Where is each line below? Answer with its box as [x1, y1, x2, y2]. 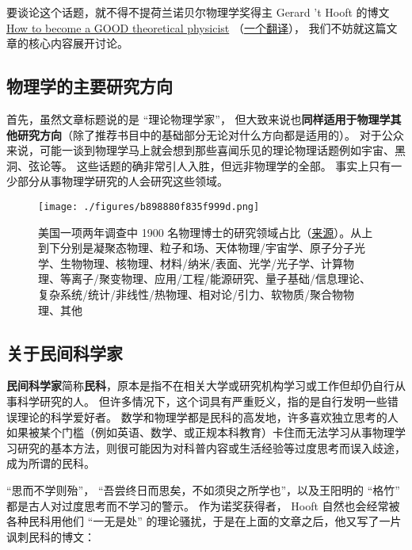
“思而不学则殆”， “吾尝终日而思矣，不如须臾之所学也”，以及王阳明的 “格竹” [6, 481, 400, 498]
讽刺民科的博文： [6, 528, 95, 544]
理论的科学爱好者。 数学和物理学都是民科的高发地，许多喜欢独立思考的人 [17, 408, 399, 425]
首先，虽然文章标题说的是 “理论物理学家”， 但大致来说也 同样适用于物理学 [6, 110, 391, 127]
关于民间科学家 [6, 340, 123, 365]
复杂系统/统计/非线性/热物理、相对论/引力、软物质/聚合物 [38, 285, 343, 302]
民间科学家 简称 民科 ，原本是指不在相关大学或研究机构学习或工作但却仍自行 [6, 377, 395, 394]
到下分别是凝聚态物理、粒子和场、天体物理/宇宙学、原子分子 [38, 239, 354, 256]
